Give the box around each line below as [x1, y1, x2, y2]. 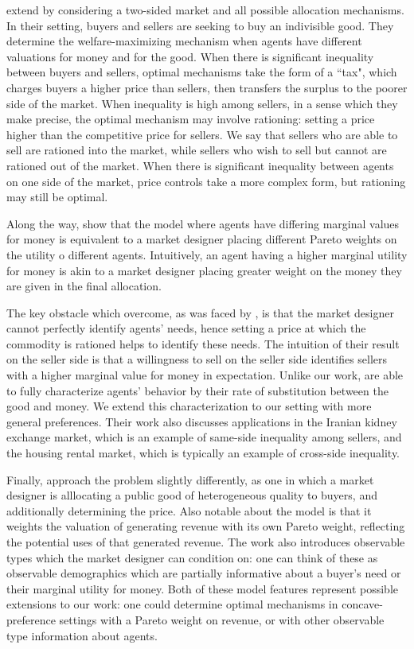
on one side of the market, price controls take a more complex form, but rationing [6, 173, 406, 189]
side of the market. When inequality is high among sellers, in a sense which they [6, 95, 398, 111]
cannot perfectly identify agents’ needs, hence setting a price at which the [6, 320, 366, 336]
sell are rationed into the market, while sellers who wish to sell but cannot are [6, 142, 387, 158]
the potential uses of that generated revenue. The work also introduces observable [6, 534, 405, 550]
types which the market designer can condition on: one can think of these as [6, 549, 378, 565]
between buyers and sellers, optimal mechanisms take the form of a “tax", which [6, 64, 397, 80]
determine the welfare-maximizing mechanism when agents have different [6, 33, 362, 49]
